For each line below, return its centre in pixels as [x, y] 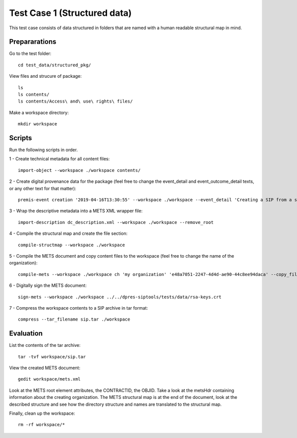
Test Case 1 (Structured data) [71, 13]
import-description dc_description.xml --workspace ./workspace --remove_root [116, 222]
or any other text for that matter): [43, 188]
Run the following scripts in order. [43, 150]
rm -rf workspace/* [42, 425]
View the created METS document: [45, 368]
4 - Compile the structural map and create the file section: [68, 233]
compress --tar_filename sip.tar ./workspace [74, 319]
